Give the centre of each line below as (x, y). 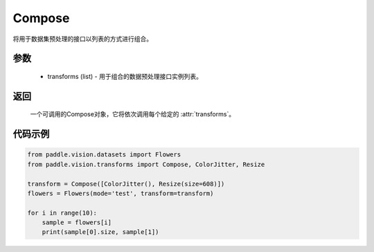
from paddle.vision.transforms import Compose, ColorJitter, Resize (146, 164)
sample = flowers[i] (77, 223)
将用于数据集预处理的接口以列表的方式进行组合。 (82, 39)
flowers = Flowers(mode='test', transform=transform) (121, 193)
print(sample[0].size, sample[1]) (100, 232)
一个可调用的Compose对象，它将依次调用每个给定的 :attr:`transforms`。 (133, 114)
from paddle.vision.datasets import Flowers (104, 155)
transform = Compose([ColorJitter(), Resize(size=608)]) (126, 184)
